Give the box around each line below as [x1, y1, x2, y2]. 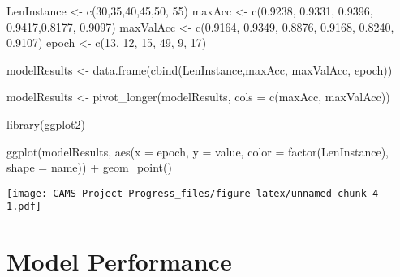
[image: [6, 187, 48, 199]
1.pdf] [6, 201, 41, 213]
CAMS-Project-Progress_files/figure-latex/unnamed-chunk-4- [53, 187, 385, 199]
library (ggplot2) [6, 115, 85, 132]
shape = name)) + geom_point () [6, 159, 172, 176]
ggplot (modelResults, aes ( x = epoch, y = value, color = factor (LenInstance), [6, 143, 389, 160]
